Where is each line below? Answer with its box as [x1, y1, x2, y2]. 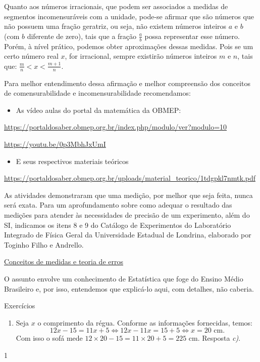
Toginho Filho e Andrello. [4, 239, 84, 250]
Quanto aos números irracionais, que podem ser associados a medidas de [4, 1, 228, 11]
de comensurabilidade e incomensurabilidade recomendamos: [4, 88, 191, 98]
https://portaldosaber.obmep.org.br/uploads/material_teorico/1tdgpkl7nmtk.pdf [4, 173, 255, 183]
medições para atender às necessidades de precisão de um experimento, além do [4, 209, 250, 220]
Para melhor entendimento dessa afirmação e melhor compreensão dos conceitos [4, 77, 250, 88]
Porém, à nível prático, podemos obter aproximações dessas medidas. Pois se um [4, 41, 253, 51]
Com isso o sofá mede [16, 333, 83, 343]
